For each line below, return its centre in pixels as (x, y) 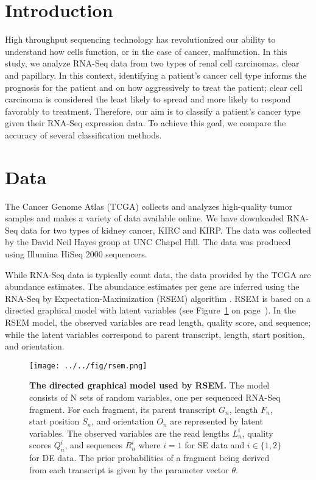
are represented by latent (216, 421)
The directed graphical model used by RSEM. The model (149, 385)
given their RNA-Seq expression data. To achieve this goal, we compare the (146, 123)
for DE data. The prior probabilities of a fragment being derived (149, 458)
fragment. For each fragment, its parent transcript (123, 409)
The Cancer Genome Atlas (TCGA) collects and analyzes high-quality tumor (149, 206)
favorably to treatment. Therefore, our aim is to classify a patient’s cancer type (153, 111)
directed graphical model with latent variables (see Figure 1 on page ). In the (150, 310)
